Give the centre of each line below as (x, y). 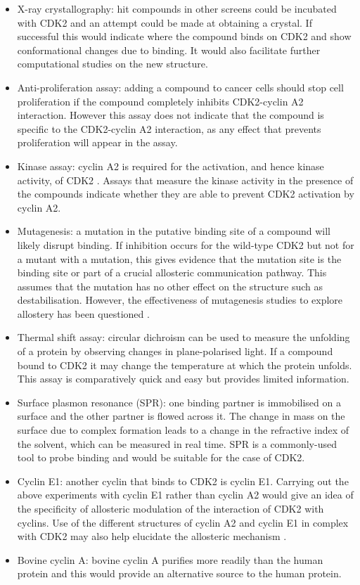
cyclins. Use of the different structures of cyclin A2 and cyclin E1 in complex (183, 522)
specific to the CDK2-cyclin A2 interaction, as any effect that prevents (169, 128)
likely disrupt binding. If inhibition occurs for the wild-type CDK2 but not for (186, 244)
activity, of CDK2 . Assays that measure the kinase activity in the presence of (185, 180)
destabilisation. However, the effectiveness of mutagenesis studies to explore (180, 300)
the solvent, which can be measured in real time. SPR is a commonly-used (177, 443)
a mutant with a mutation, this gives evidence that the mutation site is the (179, 258)
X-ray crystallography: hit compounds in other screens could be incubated (177, 8)
